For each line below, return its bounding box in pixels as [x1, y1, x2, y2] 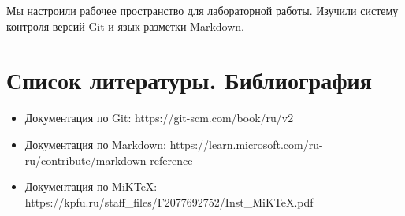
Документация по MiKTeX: [24, 178, 158, 195]
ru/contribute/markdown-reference [24, 151, 193, 168]
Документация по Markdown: [24, 136, 166, 152]
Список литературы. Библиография [6, 64, 372, 96]
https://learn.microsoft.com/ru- [169, 136, 323, 152]
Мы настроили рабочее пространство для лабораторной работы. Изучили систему [6, 2, 399, 18]
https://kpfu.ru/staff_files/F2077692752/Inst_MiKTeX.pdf [24, 193, 314, 210]
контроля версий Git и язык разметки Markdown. [6, 17, 244, 34]
